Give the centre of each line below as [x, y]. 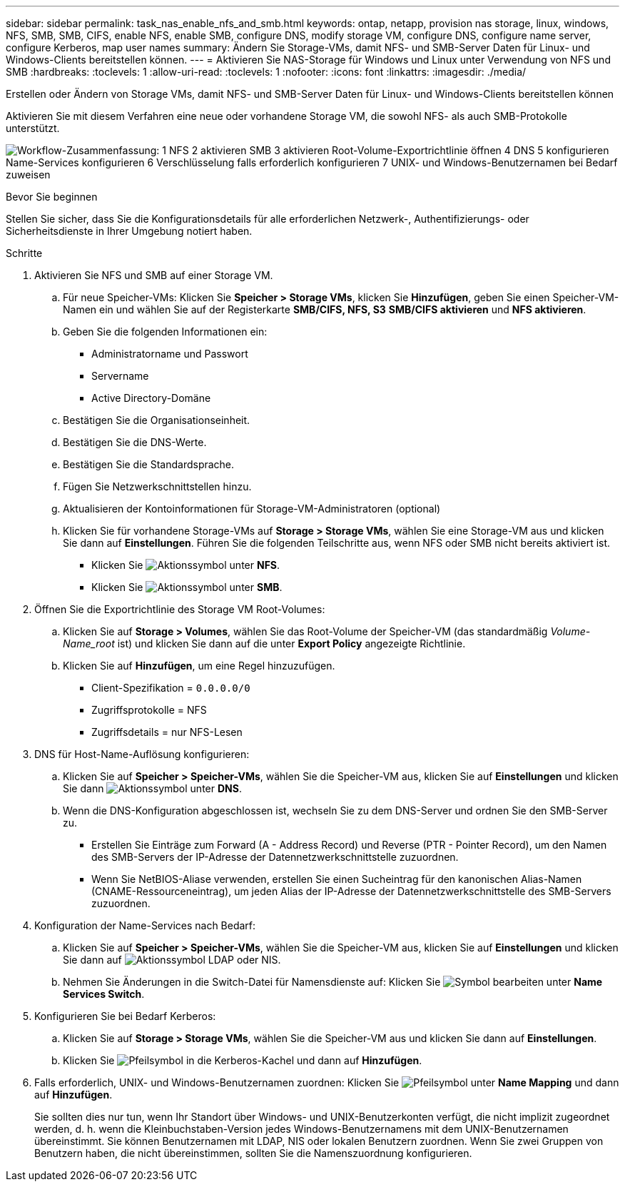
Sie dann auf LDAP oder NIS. [172, 960]
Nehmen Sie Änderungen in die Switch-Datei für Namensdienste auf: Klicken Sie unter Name [333, 982]
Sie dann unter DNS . [152, 788]
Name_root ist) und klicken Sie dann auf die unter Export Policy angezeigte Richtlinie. [264, 643]
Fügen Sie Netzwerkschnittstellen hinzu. [157, 486]
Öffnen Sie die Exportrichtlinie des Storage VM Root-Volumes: [180, 609]
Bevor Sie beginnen [52, 197]
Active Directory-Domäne [151, 398]
